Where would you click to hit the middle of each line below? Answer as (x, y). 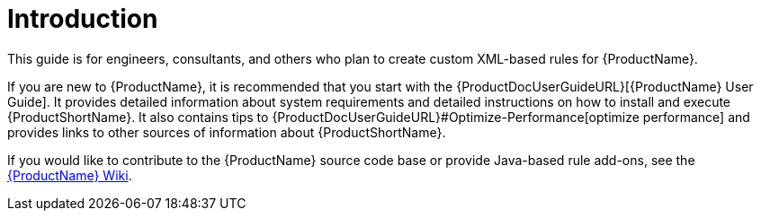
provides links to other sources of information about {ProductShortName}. (227, 132)
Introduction (83, 19)
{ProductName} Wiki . (70, 175)
